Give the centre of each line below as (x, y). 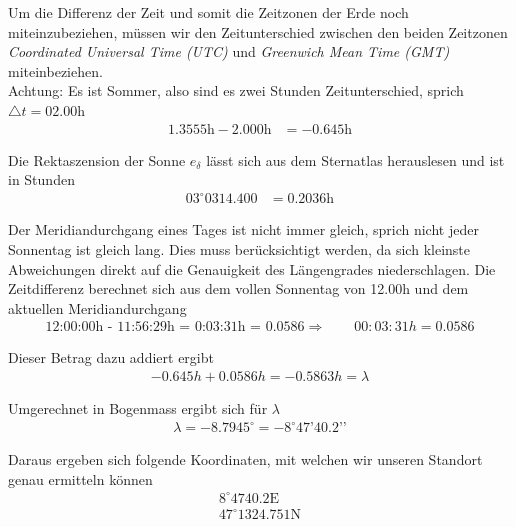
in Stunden (41, 179)
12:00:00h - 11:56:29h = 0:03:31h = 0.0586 (175, 327)
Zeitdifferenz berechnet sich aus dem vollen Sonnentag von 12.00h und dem (238, 288)
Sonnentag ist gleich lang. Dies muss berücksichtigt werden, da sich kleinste (239, 248)
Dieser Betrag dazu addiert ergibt (111, 357)
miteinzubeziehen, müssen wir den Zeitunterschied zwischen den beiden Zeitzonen (258, 31)
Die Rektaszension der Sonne (97, 159)
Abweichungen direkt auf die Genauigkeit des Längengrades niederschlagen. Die (252, 268)
